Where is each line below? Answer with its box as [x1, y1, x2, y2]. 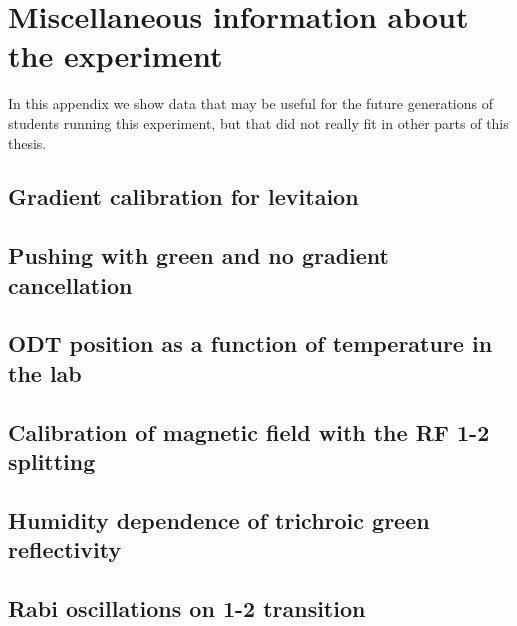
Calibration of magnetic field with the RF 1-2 [8, 416, 490, 447]
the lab [8, 357, 82, 388]
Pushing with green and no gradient [8, 240, 389, 271]
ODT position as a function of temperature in [8, 328, 493, 359]
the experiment [8, 35, 223, 76]
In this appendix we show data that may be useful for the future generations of [8, 93, 494, 114]
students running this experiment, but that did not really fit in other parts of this [8, 112, 509, 133]
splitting [8, 446, 96, 476]
